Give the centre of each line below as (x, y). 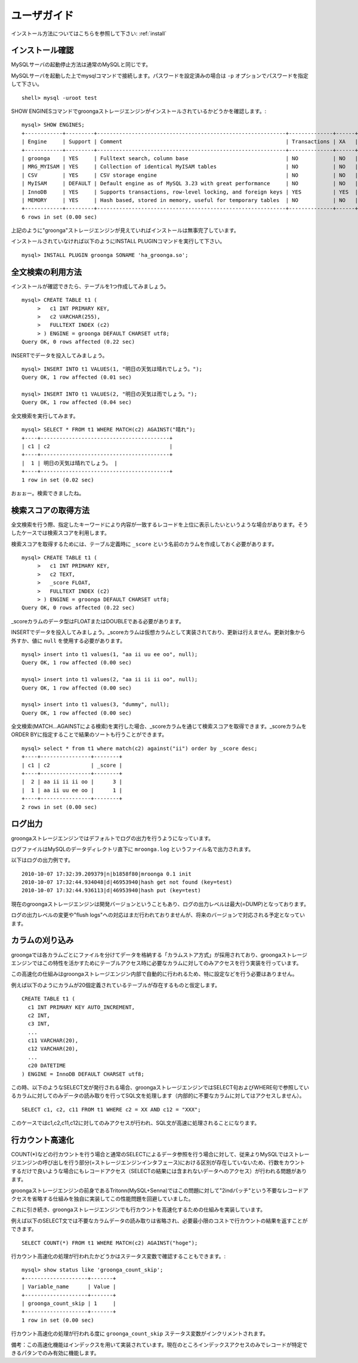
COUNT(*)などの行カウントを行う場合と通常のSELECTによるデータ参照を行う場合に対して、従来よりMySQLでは (150, 1154)
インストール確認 (42, 50)
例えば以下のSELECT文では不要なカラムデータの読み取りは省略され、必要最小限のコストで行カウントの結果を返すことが (159, 1220)
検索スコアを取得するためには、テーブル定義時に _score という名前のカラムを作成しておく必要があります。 (144, 544)
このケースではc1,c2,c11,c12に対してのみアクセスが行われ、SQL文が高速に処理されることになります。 (135, 1123)
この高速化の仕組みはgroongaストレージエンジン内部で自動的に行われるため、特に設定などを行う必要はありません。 (154, 974)
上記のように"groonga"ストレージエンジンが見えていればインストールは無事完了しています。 (125, 231)
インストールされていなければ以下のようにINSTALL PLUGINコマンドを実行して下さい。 (118, 241)
